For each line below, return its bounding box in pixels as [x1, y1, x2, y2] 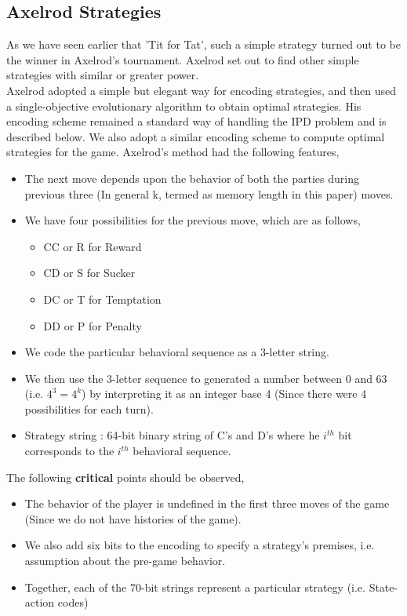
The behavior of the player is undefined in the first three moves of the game [24, 495, 390, 512]
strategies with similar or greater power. [6, 67, 199, 83]
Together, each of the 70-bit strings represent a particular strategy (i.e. [24, 578, 365, 595]
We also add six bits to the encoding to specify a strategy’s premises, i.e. [24, 537, 375, 553]
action [24, 594, 55, 611]
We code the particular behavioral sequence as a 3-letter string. [24, 344, 329, 360]
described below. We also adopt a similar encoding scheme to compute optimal [6, 128, 385, 144]
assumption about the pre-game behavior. [24, 552, 226, 569]
